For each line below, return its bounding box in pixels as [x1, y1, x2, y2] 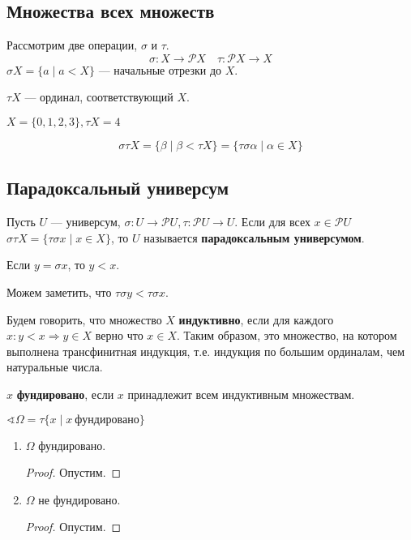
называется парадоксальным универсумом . [143, 229, 365, 246]
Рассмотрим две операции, [6, 36, 138, 54]
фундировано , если [16, 385, 114, 402]
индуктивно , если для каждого [178, 311, 334, 328]
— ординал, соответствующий [24, 88, 173, 105]
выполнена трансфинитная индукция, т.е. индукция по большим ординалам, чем [6, 342, 405, 359]
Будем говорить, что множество [6, 311, 162, 328]
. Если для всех [234, 213, 310, 230]
